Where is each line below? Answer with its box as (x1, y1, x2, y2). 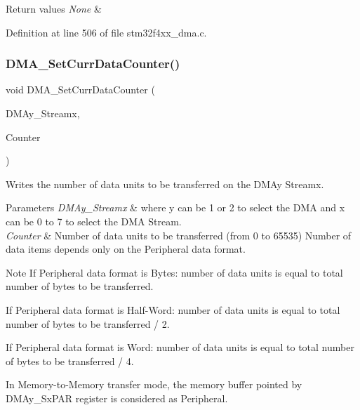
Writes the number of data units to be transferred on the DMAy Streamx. (6, 176, 324, 191)
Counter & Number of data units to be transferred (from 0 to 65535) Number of (6, 227, 352, 242)
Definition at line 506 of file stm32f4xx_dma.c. (6, 25, 207, 39)
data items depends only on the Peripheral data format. (6, 242, 246, 256)
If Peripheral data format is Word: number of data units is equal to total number (6, 340, 354, 355)
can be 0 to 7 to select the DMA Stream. (6, 213, 182, 228)
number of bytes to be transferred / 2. (6, 316, 170, 331)
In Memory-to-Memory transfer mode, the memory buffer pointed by (6, 377, 302, 392)
